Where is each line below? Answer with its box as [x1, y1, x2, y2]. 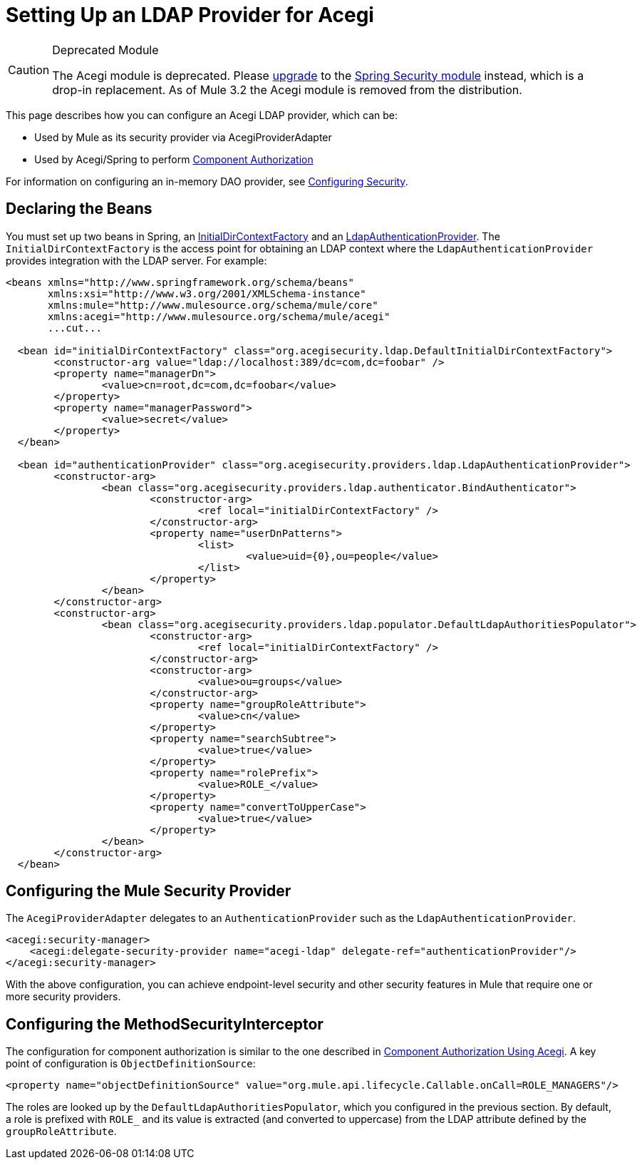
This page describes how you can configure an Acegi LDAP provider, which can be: [6, 108, 398, 121]
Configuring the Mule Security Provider [6, 882, 291, 900]
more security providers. [6, 990, 121, 1003]
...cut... [48, 322, 102, 334]
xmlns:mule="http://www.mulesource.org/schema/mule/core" [48, 299, 378, 311]
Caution [8, 62, 50, 77]
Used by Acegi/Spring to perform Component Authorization [34, 153, 314, 165]
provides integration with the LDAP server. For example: [6, 254, 267, 267]
